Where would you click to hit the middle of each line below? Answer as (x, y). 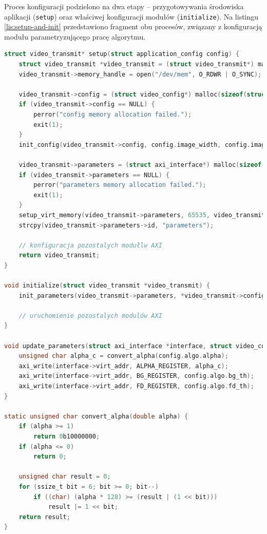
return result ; (44, 517)
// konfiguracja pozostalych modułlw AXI (90, 245)
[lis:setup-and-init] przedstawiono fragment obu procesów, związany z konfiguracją (133, 26)
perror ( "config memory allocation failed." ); (113, 115)
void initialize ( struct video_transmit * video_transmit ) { (107, 286)
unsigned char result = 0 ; (65, 477)
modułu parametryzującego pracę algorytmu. (75, 36)
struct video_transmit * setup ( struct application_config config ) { (122, 54)
